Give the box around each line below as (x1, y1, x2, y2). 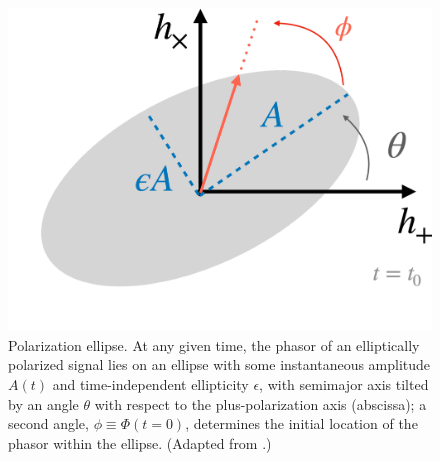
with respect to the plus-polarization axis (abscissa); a (94, 393, 427, 414)
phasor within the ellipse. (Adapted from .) (8, 432, 272, 453)
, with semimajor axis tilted (259, 374, 429, 395)
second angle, (8, 413, 89, 434)
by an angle (8, 393, 79, 414)
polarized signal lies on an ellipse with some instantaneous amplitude (8, 354, 431, 375)
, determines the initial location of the (185, 413, 418, 434)
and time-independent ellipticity (52, 374, 249, 395)
